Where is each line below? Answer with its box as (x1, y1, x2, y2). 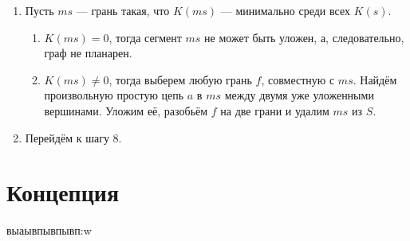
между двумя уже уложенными (224, 87, 374, 103)
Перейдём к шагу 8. (25, 129, 122, 146)
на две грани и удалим (220, 102, 329, 119)
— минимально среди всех (220, 2, 350, 18)
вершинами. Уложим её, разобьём (44, 102, 208, 119)
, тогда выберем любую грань (108, 71, 252, 87)
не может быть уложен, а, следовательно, (204, 29, 404, 45)
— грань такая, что (76, 2, 170, 18)
